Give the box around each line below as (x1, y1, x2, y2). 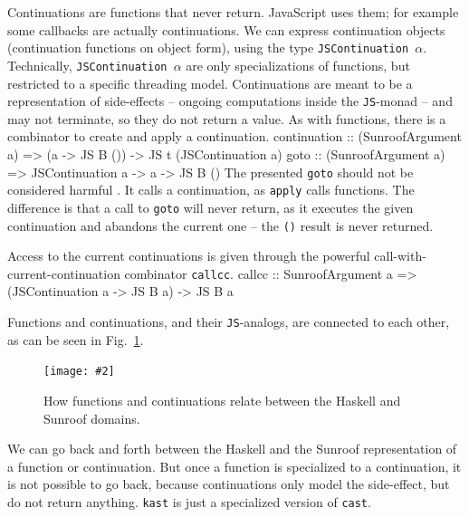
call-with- (374, 246, 426, 265)
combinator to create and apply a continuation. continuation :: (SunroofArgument (7, 127, 462, 146)
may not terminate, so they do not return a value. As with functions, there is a (7, 109, 446, 128)
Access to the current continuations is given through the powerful (7, 246, 370, 265)
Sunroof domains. (43, 408, 140, 427)
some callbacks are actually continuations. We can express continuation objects (7, 20, 445, 39)
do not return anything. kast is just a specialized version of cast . (7, 492, 371, 511)
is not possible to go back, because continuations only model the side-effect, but (7, 474, 450, 493)
